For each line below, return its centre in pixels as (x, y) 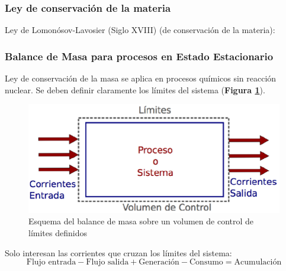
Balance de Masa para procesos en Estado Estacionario (139, 56)
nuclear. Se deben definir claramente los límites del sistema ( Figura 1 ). (135, 89)
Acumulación (258, 262)
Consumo (206, 262)
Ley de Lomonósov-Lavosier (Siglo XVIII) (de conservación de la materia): (140, 30)
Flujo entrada (51, 262)
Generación (159, 262)
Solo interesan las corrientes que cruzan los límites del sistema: (118, 252)
